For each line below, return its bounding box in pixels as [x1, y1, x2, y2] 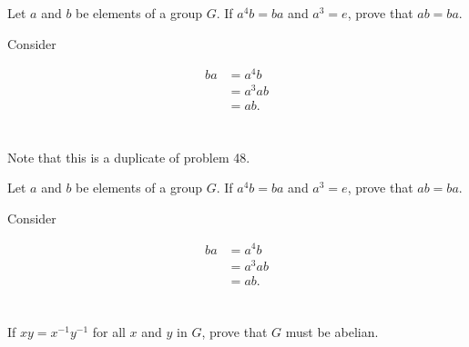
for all [92, 322, 126, 341]
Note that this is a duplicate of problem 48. [7, 147, 250, 166]
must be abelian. [285, 322, 379, 341]
